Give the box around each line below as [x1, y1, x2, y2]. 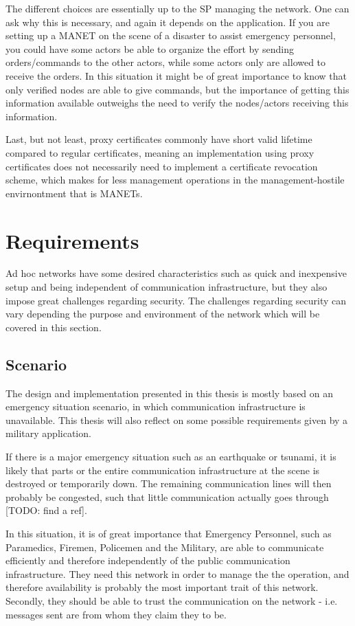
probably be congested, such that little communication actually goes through [5, 489, 329, 504]
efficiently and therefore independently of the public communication [5, 553, 290, 568]
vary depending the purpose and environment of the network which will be [5, 306, 320, 321]
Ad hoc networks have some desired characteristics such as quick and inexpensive [5, 266, 347, 280]
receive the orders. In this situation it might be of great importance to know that [5, 68, 347, 82]
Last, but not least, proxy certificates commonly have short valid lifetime [5, 132, 312, 146]
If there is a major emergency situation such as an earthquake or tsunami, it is [5, 449, 336, 463]
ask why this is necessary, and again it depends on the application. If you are [5, 14, 330, 29]
